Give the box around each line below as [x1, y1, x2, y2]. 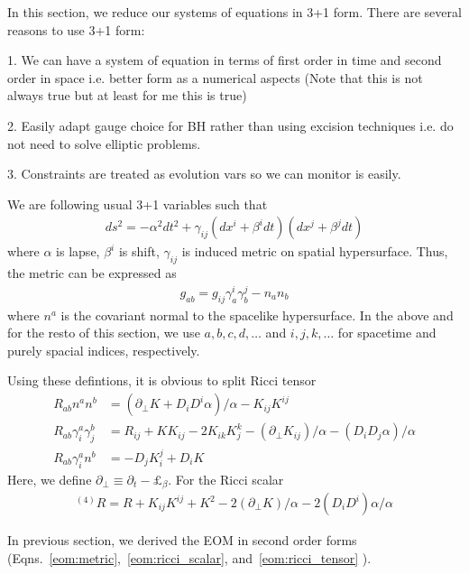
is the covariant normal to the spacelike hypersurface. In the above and [60, 305, 454, 324]
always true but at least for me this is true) [7, 86, 247, 105]
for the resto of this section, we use [7, 323, 200, 342]
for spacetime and [337, 323, 437, 342]
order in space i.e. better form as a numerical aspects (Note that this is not [7, 68, 423, 87]
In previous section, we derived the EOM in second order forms [7, 531, 357, 550]
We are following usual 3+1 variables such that [7, 194, 268, 213]
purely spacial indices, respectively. [7, 340, 200, 359]
